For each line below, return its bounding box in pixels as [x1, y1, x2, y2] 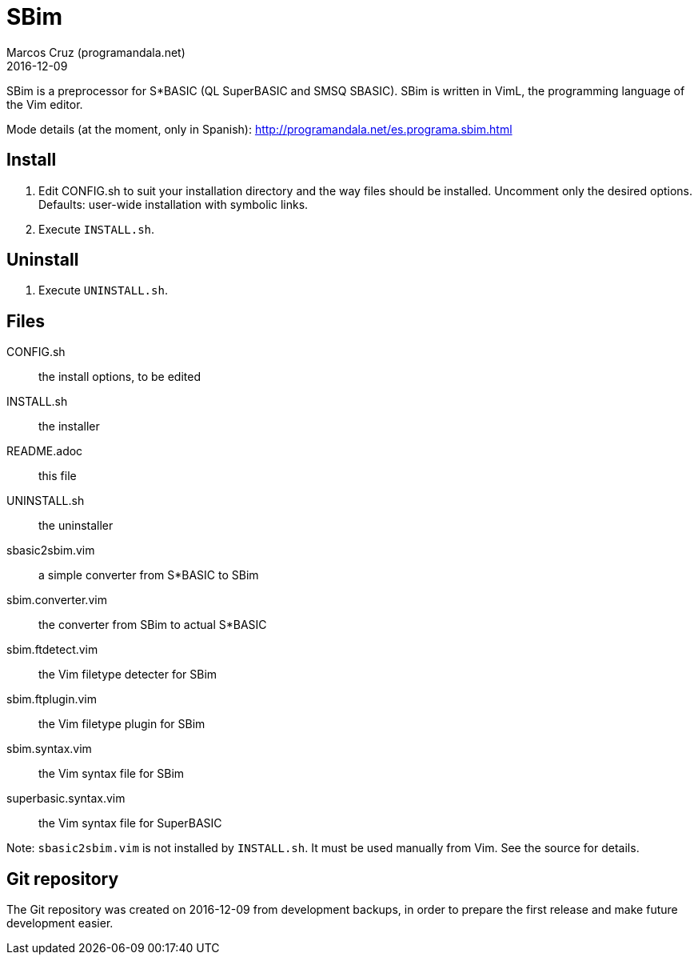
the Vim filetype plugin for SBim [38, 717, 205, 731]
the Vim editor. [6, 97, 83, 111]
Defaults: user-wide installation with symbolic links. [38, 197, 309, 211]
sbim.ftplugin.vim [6, 692, 97, 707]
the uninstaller [38, 519, 114, 533]
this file [38, 469, 77, 483]
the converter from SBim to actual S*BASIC [38, 618, 267, 632]
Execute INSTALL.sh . [38, 222, 155, 236]
